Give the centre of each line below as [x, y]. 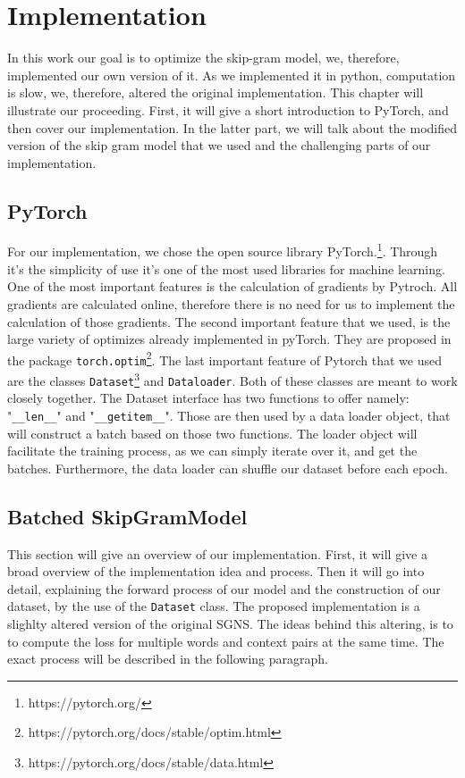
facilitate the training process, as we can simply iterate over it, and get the [212, 451]
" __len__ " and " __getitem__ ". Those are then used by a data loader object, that [229, 415]
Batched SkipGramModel [127, 516]
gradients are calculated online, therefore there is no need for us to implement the [231, 303]
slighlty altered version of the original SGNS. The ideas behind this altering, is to [230, 623]
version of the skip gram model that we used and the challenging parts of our [219, 145]
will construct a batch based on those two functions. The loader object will [212, 433]
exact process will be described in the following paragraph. [168, 659]
